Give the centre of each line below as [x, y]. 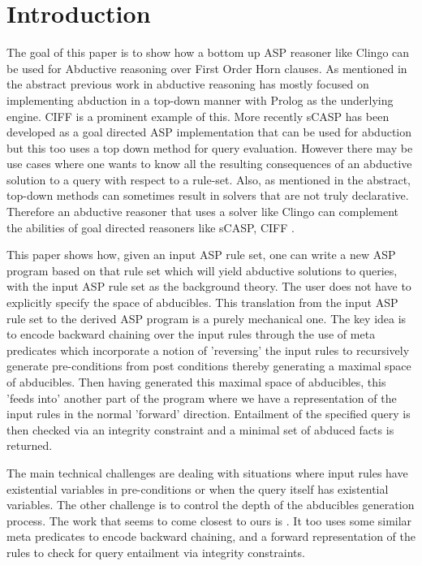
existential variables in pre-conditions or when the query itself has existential [198, 488]
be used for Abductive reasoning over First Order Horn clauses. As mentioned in [207, 68]
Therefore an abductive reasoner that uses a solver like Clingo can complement [203, 212]
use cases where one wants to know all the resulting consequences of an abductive [209, 164]
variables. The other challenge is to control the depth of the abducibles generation [211, 505]
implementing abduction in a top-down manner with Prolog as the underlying [200, 99]
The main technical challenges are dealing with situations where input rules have [207, 472]
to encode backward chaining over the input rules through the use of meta [191, 334]
